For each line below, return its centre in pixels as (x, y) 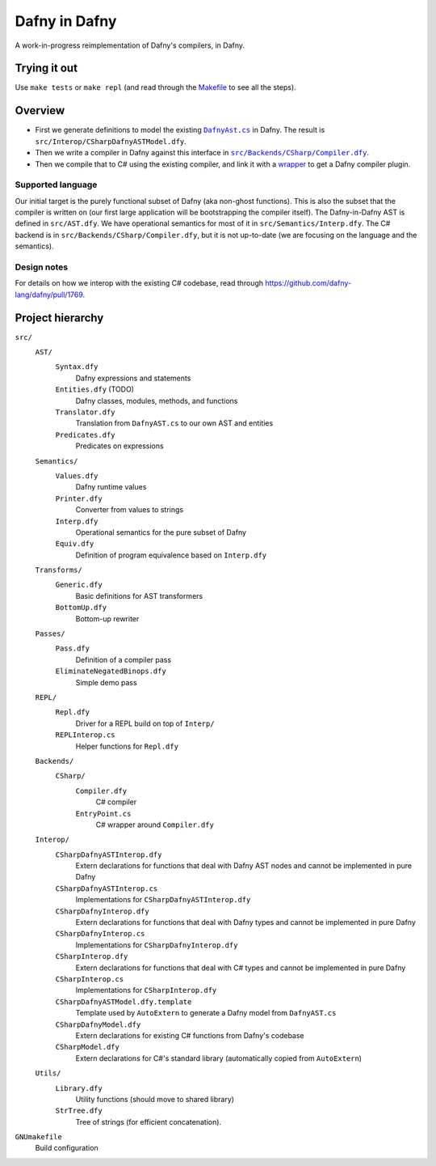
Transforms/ (59, 570)
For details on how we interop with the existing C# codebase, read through (139, 283)
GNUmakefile (38, 1137)
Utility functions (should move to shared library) (155, 1099)
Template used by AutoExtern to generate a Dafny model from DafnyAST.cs (206, 1013)
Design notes (42, 267)
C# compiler (116, 802)
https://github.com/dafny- (308, 283)
